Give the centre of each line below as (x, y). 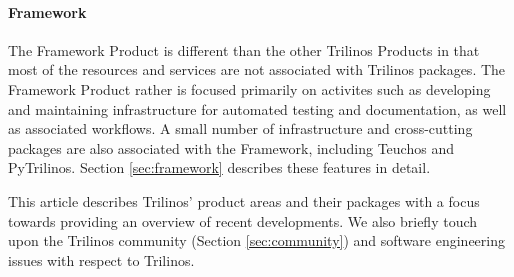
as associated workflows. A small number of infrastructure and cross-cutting (240, 128)
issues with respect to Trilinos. (101, 259)
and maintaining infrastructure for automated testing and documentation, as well (257, 108)
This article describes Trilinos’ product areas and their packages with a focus (244, 200)
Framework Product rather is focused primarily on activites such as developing (249, 88)
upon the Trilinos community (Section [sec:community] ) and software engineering (256, 240)
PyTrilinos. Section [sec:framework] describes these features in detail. (219, 167)
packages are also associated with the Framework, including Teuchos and (231, 147)
